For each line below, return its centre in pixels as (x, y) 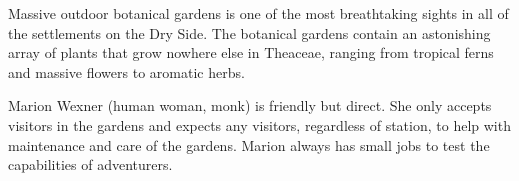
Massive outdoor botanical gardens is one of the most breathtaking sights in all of (258, 13)
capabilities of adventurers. (90, 164)
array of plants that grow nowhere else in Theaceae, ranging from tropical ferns (251, 52)
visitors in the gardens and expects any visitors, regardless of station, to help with (259, 124)
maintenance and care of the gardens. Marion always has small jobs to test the (249, 144)
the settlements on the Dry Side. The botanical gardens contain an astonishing (249, 32)
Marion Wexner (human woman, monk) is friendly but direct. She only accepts (250, 105)
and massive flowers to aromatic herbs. (126, 71)
